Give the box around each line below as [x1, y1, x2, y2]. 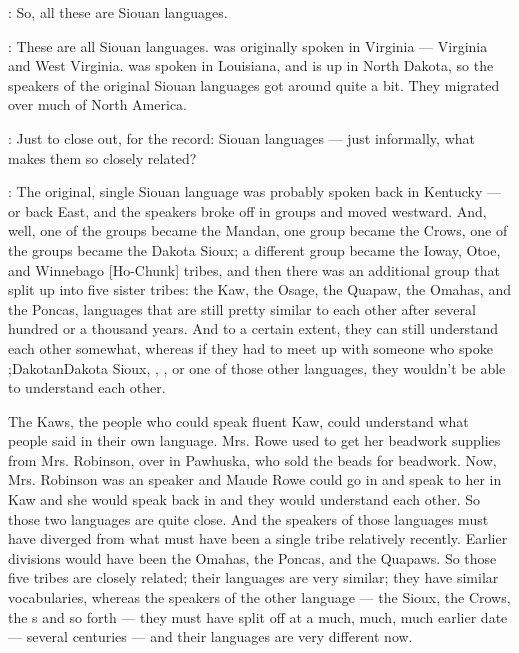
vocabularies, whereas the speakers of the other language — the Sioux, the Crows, [8, 587, 511, 608]
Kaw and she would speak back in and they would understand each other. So [8, 489, 481, 510]
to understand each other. [8, 377, 166, 398]
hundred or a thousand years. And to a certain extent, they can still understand [8, 318, 499, 339]
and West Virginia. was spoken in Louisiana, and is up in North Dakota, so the [8, 55, 494, 76]
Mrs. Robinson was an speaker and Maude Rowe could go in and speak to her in [8, 469, 502, 490]
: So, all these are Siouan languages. [8, 2, 228, 22]
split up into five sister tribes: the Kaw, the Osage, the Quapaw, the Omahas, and [8, 279, 511, 300]
